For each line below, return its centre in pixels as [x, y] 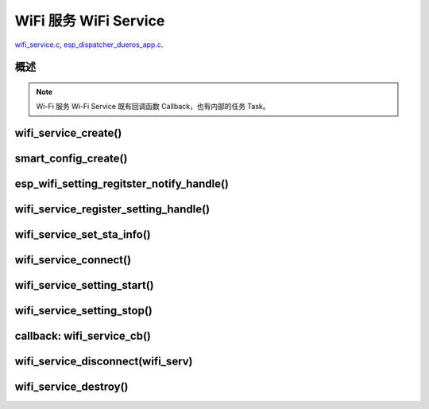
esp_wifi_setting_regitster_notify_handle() [122, 184]
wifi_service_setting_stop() [83, 311]
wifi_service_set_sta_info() [83, 235]
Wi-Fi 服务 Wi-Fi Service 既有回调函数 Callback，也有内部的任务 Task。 [153, 107]
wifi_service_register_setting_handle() [112, 210]
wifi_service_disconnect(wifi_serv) [104, 362]
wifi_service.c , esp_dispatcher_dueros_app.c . [89, 45]
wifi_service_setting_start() [84, 285]
